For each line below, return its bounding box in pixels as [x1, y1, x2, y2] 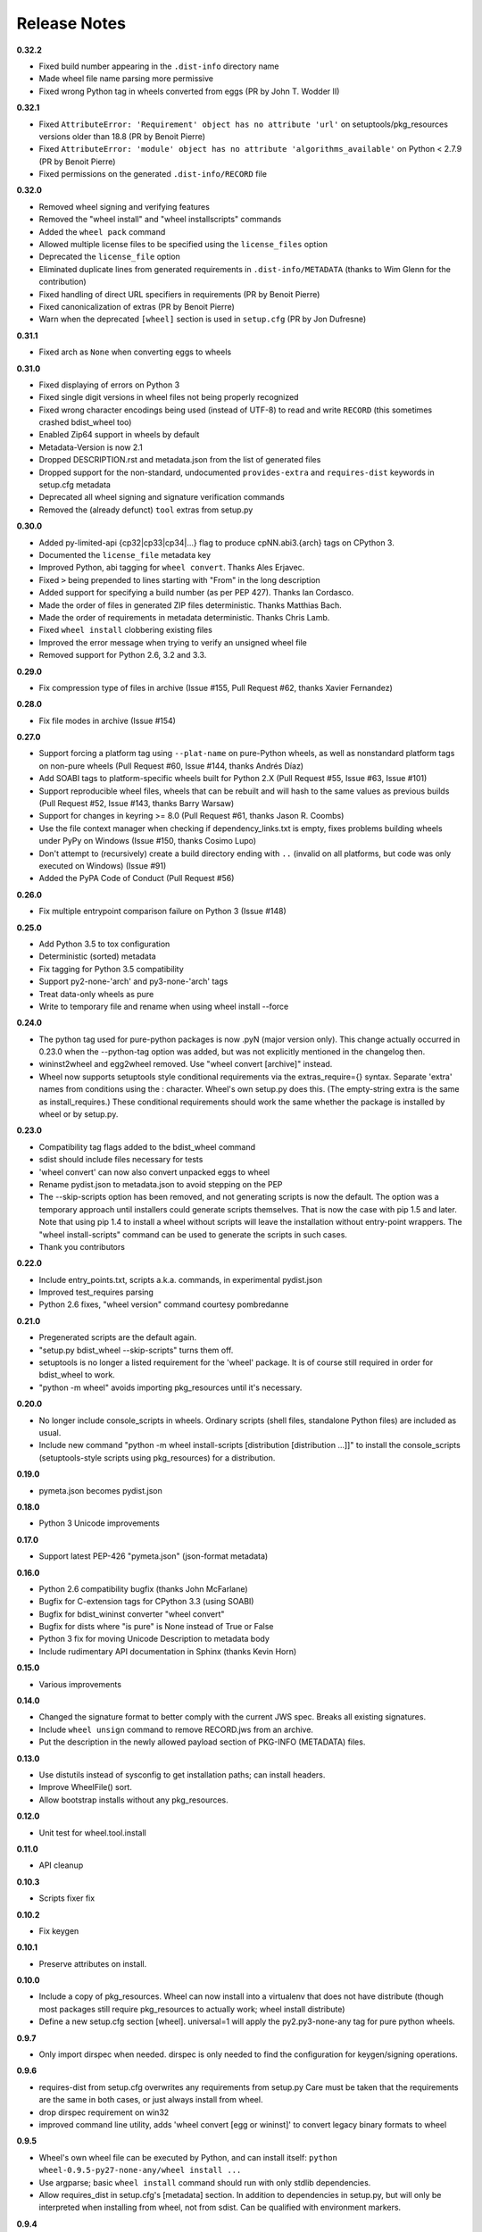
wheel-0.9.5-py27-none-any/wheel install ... [38, 2165, 242, 2176]
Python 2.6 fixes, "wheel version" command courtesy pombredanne [38, 1299, 289, 1310]
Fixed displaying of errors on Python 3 [38, 379, 180, 390]
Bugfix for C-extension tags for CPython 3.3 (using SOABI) [38, 1596, 254, 1607]
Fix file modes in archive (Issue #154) [38, 715, 176, 726]
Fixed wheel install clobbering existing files [38, 625, 213, 636]
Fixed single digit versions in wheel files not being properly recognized [38, 392, 299, 403]
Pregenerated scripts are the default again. [38, 1332, 197, 1343]
